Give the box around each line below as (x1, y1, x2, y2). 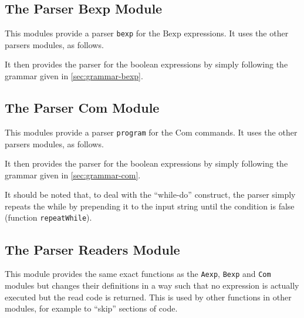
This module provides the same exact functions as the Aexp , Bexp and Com (5, 268, 271, 280)
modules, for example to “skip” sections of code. (5, 302, 178, 314)
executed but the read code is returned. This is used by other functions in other (5, 290, 292, 303)
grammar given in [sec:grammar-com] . (5, 168, 141, 181)
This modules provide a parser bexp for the (5, 27, 160, 39)
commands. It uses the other (195, 126, 298, 138)
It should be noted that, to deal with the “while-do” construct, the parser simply (5, 188, 296, 201)
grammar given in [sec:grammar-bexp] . (5, 70, 143, 82)
